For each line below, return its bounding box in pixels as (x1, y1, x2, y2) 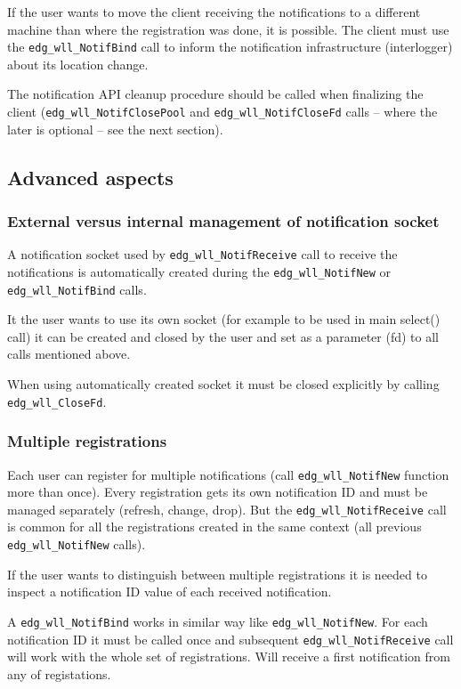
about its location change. (7, 54, 149, 73)
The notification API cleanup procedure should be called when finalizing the (7, 85, 424, 103)
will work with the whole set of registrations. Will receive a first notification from (7, 647, 450, 666)
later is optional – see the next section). (7, 119, 223, 138)
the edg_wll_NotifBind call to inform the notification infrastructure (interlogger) (7, 37, 453, 56)
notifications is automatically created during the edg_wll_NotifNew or (7, 262, 392, 280)
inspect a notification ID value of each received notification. (7, 582, 332, 601)
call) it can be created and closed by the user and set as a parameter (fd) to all (7, 327, 439, 345)
